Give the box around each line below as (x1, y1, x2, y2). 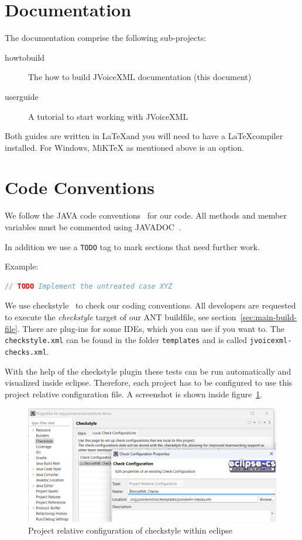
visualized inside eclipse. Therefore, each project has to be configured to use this (5, 376, 293, 389)
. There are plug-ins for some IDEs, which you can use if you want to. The (17, 322, 284, 334)
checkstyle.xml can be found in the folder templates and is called (5, 334, 248, 346)
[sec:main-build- (240, 311, 297, 323)
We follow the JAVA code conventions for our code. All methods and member (5, 209, 287, 221)
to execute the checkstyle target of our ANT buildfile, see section (5, 311, 236, 323)
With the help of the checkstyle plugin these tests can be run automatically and (5, 365, 291, 377)
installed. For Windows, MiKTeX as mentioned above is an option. (5, 141, 244, 153)
